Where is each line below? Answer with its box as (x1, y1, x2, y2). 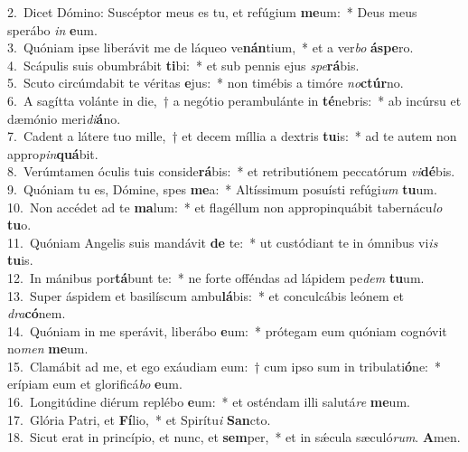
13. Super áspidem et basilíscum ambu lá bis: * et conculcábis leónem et (7, 286, 404, 305)
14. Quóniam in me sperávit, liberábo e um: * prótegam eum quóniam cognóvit (7, 321, 447, 340)
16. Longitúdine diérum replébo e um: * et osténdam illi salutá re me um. (7, 392, 410, 411)
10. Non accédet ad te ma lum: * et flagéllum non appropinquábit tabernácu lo (7, 197, 443, 216)
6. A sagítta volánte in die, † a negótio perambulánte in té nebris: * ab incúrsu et (7, 90, 462, 109)
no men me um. (7, 339, 89, 358)
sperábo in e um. (7, 20, 98, 39)
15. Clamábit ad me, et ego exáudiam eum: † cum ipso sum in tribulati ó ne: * (7, 356, 441, 375)
